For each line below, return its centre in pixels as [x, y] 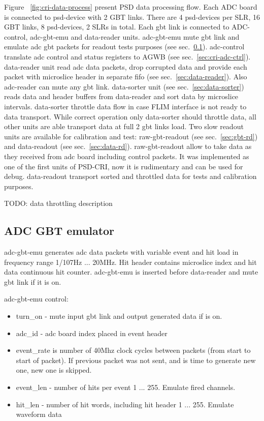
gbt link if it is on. [33, 281]
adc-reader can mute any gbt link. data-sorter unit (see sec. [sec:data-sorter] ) [124, 86]
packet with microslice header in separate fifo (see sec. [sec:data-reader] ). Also [126, 77]
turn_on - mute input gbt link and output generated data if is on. [119, 316]
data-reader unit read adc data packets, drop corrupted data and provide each [126, 66]
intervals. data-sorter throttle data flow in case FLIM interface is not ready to [125, 106]
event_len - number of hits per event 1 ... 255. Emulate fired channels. [126, 387]
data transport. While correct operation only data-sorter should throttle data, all [130, 116]
